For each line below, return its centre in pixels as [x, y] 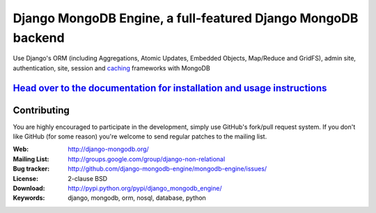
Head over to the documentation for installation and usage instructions [170, 88]
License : [25, 178]
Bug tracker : [31, 169]
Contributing [41, 110]
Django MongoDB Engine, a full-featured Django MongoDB [186, 18]
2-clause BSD [88, 178]
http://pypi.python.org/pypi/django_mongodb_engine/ [145, 188]
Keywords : [29, 198]
